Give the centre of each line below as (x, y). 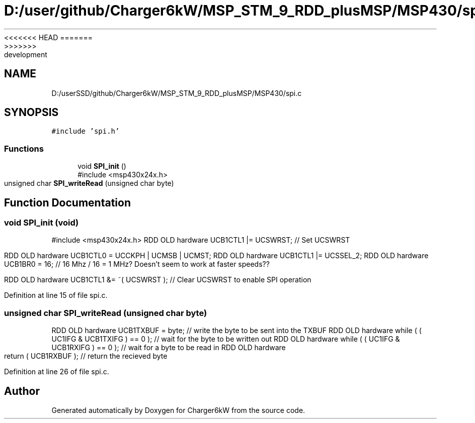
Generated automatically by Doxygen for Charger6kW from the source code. (178, 410)
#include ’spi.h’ (86, 131)
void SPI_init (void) (42, 223)
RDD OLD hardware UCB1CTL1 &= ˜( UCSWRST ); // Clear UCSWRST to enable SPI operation (158, 280)
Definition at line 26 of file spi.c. (57, 372)
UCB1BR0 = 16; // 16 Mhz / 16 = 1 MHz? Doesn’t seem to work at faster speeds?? (137, 264)
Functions (24, 148)
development (26, 54)
